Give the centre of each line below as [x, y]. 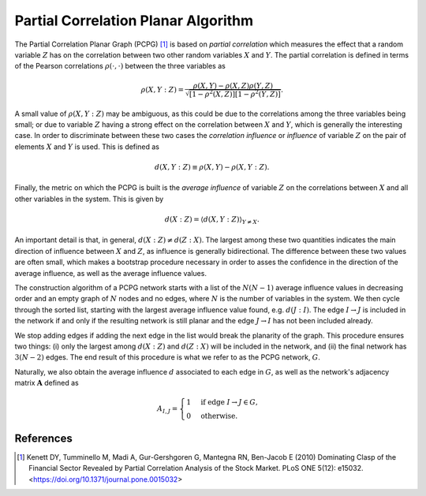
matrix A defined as [47, 383]
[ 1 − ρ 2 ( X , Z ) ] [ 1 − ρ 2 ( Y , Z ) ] [235, 93]
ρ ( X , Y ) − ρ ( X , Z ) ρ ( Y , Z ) [233, 86]
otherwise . [219, 416]
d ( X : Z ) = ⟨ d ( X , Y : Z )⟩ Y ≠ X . [212, 220]
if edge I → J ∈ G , [229, 403]
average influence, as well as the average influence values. [110, 273]
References [43, 438]
